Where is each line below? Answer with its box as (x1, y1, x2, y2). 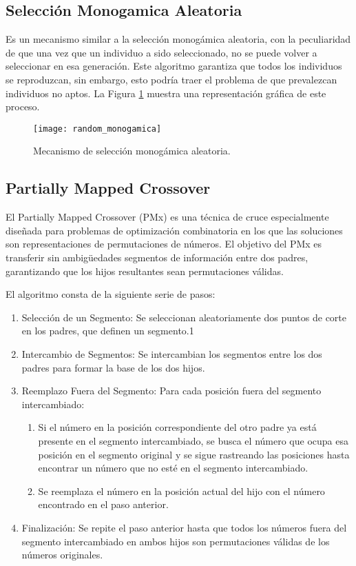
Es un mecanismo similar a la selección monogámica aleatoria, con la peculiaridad (6, 32, 351, 46)
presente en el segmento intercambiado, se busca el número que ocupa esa (38, 433, 348, 447)
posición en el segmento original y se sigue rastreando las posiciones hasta (38, 447, 350, 461)
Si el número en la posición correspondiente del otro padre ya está (38, 420, 317, 434)
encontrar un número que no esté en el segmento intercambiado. (38, 461, 308, 475)
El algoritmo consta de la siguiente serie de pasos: (6, 287, 216, 301)
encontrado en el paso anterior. (38, 497, 169, 512)
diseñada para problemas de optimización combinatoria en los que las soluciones (6, 223, 343, 237)
